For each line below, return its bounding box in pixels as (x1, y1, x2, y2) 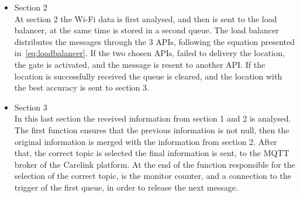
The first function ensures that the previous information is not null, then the (14, 123, 289, 136)
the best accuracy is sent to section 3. (14, 81, 149, 94)
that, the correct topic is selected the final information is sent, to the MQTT (14, 147, 289, 159)
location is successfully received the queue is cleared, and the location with (14, 70, 282, 82)
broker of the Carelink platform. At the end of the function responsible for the (14, 158, 295, 170)
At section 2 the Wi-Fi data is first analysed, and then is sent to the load (14, 12, 277, 25)
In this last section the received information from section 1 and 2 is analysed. (14, 112, 291, 125)
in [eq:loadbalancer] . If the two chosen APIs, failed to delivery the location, (14, 47, 285, 59)
